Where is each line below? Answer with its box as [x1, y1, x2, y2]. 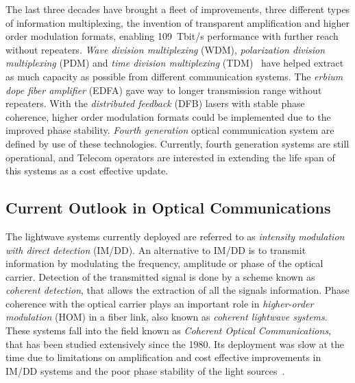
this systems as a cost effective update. [5, 163, 169, 178]
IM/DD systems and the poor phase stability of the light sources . [5, 363, 285, 378]
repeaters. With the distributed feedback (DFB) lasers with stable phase [5, 96, 305, 111]
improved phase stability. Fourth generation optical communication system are [5, 123, 334, 137]
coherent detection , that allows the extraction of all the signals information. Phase [5, 283, 350, 297]
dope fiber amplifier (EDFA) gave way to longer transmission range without [5, 82, 322, 97]
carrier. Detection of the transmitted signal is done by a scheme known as [5, 269, 315, 283]
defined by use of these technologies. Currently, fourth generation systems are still [5, 136, 350, 150]
